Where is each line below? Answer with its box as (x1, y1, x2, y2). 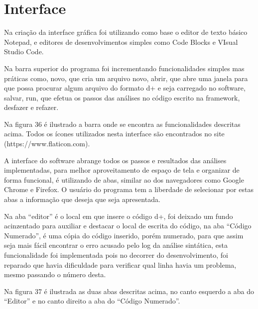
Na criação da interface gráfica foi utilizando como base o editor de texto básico (4, 27, 248, 37)
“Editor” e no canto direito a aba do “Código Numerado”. (4, 296, 180, 306)
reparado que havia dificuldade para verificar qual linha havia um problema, (4, 259, 237, 270)
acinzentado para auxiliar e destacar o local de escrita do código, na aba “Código (4, 220, 252, 231)
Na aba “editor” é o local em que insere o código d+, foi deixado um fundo (4, 210, 233, 221)
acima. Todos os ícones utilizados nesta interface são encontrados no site (4, 128, 225, 139)
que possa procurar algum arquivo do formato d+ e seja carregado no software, (4, 83, 246, 93)
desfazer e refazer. (4, 102, 59, 112)
